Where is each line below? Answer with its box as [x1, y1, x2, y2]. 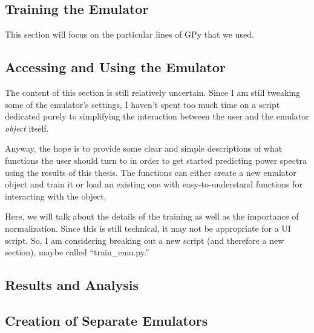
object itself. [5, 121, 49, 134]
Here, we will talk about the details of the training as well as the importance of [5, 210, 299, 223]
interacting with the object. [5, 189, 106, 202]
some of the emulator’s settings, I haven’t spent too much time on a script [5, 98, 280, 110]
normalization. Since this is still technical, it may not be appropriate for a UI [5, 221, 291, 234]
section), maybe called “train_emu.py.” [5, 246, 149, 258]
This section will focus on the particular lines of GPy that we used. [5, 28, 254, 41]
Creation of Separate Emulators [5, 311, 208, 329]
